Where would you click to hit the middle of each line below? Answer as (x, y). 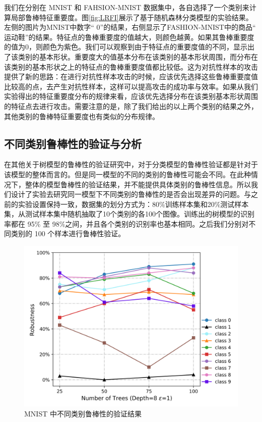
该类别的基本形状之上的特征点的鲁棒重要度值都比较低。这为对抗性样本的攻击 (131, 66)
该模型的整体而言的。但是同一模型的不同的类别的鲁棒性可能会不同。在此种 (127, 174)
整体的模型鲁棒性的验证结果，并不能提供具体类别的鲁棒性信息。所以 (138, 184)
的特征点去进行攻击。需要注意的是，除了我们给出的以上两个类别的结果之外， (131, 106)
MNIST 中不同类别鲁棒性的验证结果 (83, 413)
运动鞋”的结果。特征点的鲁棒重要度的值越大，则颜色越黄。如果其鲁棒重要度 (129, 37)
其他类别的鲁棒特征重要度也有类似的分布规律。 (82, 116)
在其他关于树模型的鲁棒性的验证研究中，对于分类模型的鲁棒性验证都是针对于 (131, 164)
